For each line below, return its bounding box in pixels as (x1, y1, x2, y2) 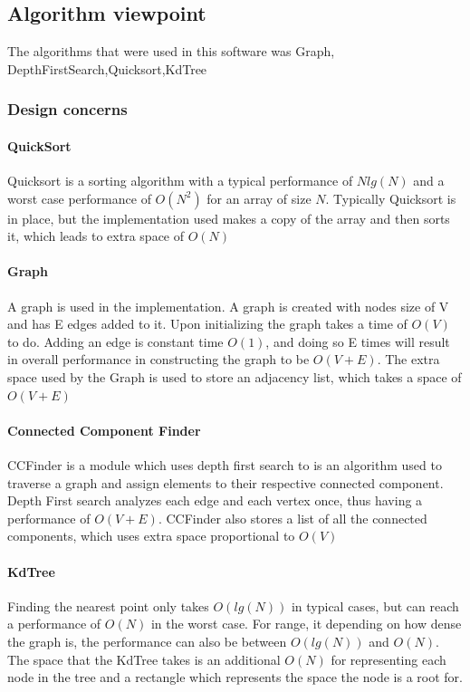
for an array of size (206, 188, 312, 207)
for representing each (331, 649, 446, 668)
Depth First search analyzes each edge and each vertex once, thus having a (7, 491, 423, 510)
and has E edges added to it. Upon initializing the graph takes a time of (7, 314, 408, 333)
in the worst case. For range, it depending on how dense (150, 614, 462, 633)
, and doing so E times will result (265, 332, 450, 351)
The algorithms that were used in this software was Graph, (7, 42, 335, 61)
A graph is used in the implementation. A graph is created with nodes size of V (7, 296, 449, 315)
